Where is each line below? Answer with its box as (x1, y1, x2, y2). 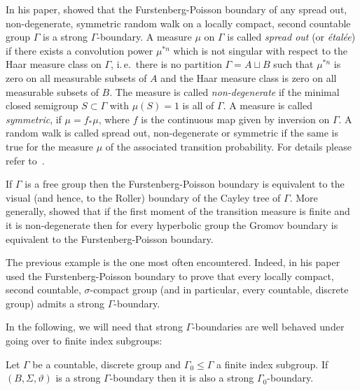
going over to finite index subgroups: (6, 333, 162, 348)
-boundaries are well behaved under (192, 319, 345, 334)
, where (98, 111, 130, 126)
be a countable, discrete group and (32, 356, 181, 371)
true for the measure (6, 139, 94, 153)
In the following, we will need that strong (6, 319, 183, 334)
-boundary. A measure (97, 29, 192, 44)
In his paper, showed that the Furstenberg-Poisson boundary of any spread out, (6, 2, 347, 16)
